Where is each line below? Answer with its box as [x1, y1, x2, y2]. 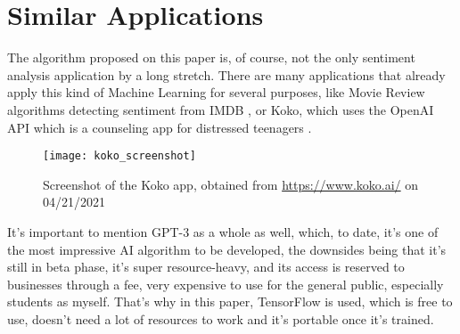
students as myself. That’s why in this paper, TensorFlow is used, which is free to [7, 292, 453, 311]
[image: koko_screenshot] [43, 150, 196, 163]
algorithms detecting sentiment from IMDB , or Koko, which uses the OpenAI [7, 100, 434, 118]
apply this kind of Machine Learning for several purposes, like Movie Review [7, 83, 425, 102]
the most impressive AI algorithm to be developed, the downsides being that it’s [7, 240, 447, 258]
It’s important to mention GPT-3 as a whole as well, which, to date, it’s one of [7, 222, 439, 240]
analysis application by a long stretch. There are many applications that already [7, 65, 446, 84]
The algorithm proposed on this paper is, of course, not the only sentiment [7, 48, 415, 67]
